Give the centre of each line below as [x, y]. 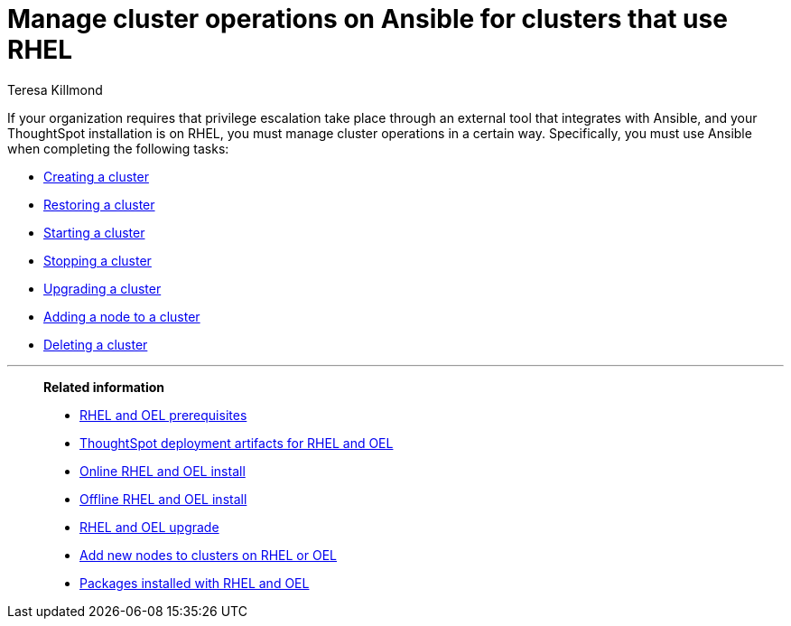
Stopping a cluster [98, 260]
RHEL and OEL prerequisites [163, 415]
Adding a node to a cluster [122, 316]
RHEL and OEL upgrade [149, 527]
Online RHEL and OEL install [163, 471]
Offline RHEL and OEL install [163, 499]
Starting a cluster [94, 232]
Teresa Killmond [55, 89]
